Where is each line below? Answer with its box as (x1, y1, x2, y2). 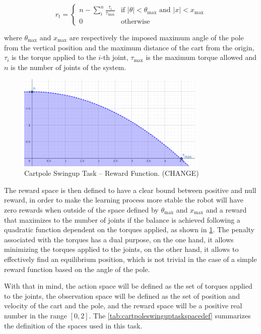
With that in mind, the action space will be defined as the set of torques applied (4, 281, 252, 291)
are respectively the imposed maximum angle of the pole (69, 32, 244, 42)
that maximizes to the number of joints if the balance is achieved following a (4, 214, 240, 225)
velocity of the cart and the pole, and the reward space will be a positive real (4, 300, 242, 311)
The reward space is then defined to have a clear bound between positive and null (4, 184, 256, 195)
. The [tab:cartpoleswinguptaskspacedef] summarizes (89, 310, 251, 320)
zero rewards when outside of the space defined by (4, 205, 159, 215)
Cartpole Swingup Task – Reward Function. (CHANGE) (24, 168, 199, 178)
